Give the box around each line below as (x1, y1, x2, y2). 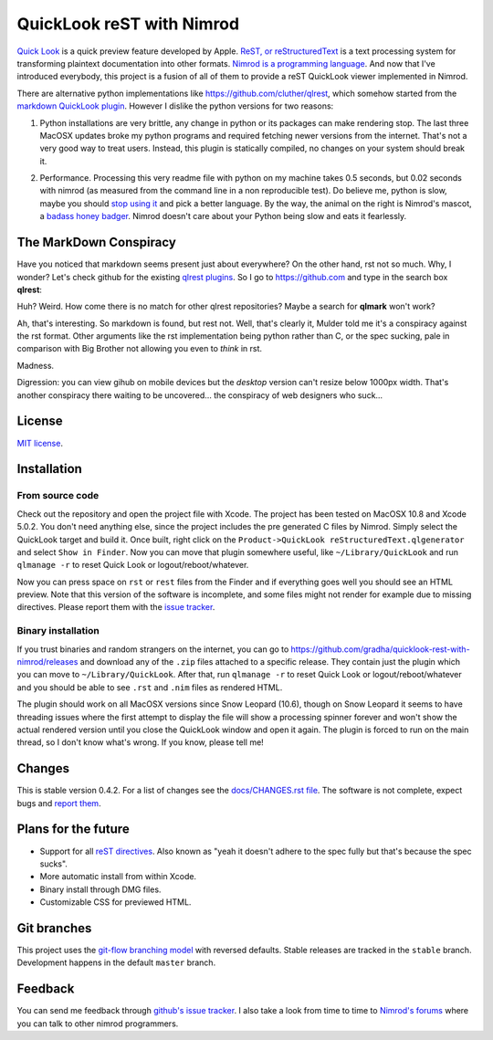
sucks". (39, 858, 68, 869)
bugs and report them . (16, 797, 101, 808)
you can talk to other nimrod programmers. (16, 1018, 179, 1029)
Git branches (16, 920, 92, 936)
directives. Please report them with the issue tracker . (16, 602, 215, 613)
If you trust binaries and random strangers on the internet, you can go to (16, 644, 289, 655)
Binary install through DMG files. (39, 884, 162, 895)
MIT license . (16, 437, 64, 448)
